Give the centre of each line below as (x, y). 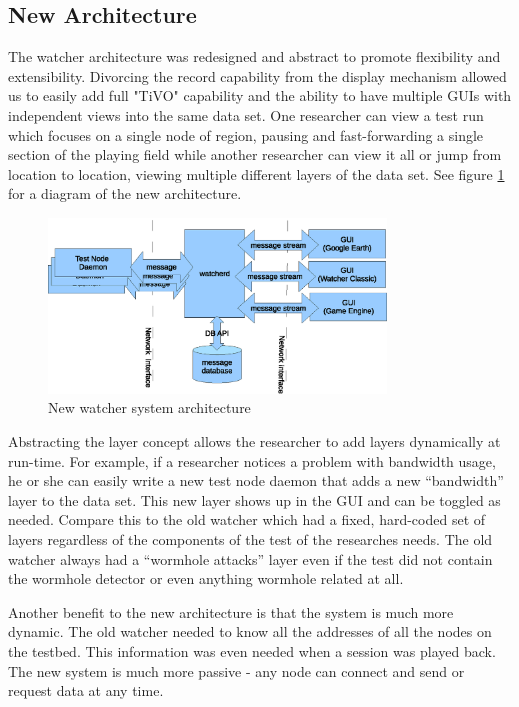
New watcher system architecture (149, 407)
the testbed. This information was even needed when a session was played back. (252, 650)
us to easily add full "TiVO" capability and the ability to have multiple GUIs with (260, 95)
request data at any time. (86, 690)
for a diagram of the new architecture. (125, 193)
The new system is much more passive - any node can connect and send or (236, 670)
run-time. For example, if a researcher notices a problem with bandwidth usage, (252, 460)
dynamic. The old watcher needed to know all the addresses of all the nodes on (250, 631)
